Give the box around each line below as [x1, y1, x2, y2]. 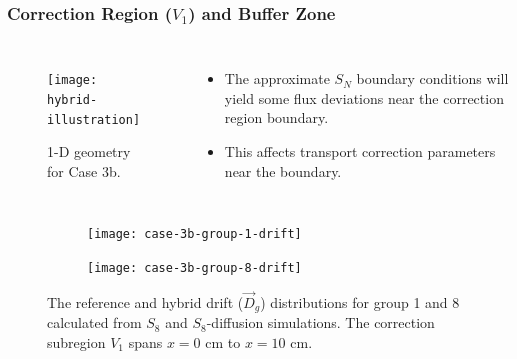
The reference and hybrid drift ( [47, 291, 244, 312]
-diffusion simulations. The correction [206, 312, 435, 333]
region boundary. [224, 107, 329, 128]
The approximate [224, 68, 330, 89]
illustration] [47, 112, 141, 127]
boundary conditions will [356, 68, 509, 89]
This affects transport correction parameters [224, 141, 496, 161]
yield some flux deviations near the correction [224, 87, 504, 108]
